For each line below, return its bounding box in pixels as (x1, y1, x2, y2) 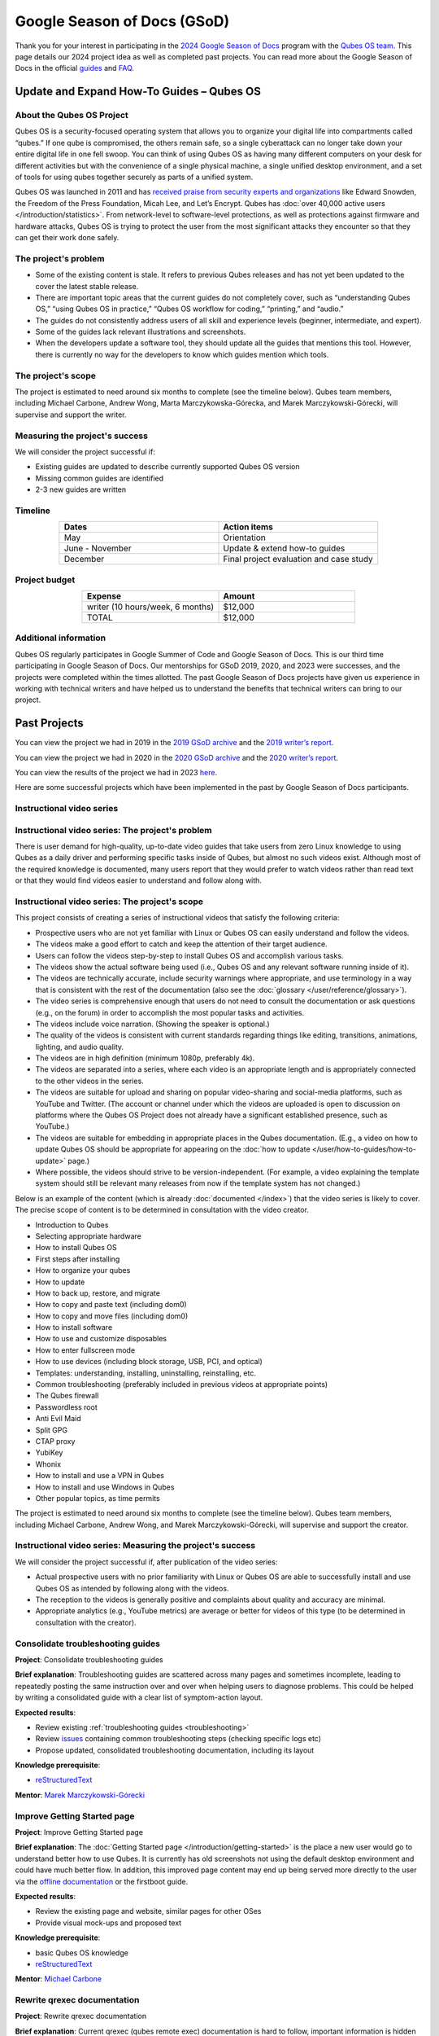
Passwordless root (35, 1402, 98, 1412)
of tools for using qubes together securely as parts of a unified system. (15, 172, 254, 182)
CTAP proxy (35, 1436, 76, 1446)
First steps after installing (35, 1254, 120, 1264)
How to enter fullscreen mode (35, 1345, 136, 1355)
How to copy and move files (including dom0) (35, 1311, 189, 1321)
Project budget (15, 574, 76, 586)
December (63, 554, 105, 565)
